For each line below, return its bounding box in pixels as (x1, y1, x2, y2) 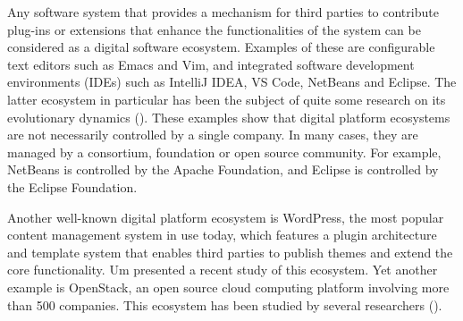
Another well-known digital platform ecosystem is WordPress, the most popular (7, 207, 444, 226)
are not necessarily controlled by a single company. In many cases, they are (7, 125, 418, 144)
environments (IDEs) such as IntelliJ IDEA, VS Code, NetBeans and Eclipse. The (7, 72, 457, 91)
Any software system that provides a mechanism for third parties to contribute (7, 3, 439, 21)
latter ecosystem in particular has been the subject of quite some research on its (7, 89, 446, 108)
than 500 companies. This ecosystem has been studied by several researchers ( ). (7, 295, 442, 314)
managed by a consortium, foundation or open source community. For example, (7, 142, 442, 161)
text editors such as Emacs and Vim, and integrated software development (7, 55, 415, 73)
